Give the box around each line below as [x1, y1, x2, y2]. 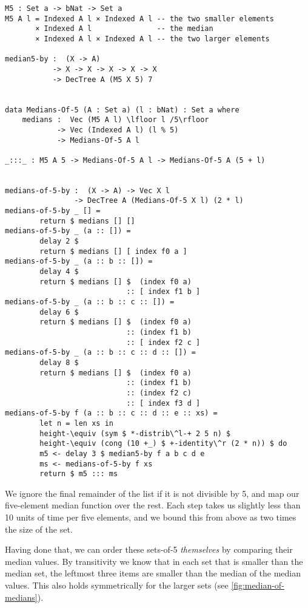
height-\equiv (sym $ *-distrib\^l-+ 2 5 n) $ [39, 429, 231, 438]
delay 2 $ [39, 237, 79, 246]
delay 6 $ [39, 307, 79, 316]
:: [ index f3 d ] [126, 398, 201, 408]
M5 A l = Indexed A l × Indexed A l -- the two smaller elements [5, 14, 274, 23]
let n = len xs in [39, 418, 113, 428]
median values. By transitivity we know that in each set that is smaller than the [5, 555, 303, 567]
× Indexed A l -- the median [35, 24, 213, 33]
